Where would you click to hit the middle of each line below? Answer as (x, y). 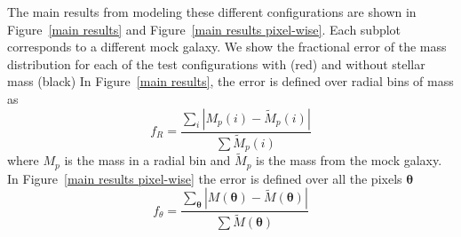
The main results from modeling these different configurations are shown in (212, 12)
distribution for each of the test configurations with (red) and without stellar (216, 63)
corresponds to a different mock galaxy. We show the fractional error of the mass (227, 47)
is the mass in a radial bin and (147, 160)
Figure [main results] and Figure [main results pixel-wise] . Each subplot (204, 29)
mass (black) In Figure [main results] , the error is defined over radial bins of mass (230, 81)
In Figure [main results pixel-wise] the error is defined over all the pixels (205, 178)
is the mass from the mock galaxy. (349, 160)
